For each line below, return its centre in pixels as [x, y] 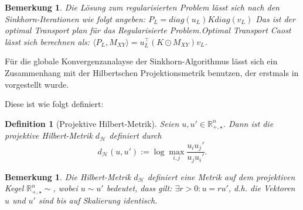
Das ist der [275, 18]
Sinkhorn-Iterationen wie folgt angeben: [75, 18]
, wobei [65, 188]
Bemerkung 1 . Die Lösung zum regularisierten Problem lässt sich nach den [142, 7]
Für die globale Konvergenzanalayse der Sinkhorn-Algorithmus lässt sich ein [141, 61]
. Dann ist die [248, 123]
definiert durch [135, 135]
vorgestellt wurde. [37, 84]
